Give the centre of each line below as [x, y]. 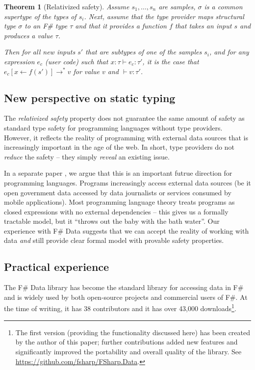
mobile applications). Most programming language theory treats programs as [119, 202]
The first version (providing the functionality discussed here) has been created [133, 332]
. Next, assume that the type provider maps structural [164, 16]
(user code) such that [77, 61]
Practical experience [57, 267]
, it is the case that [171, 61]
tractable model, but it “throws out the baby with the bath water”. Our [112, 221]
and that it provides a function [121, 26]
